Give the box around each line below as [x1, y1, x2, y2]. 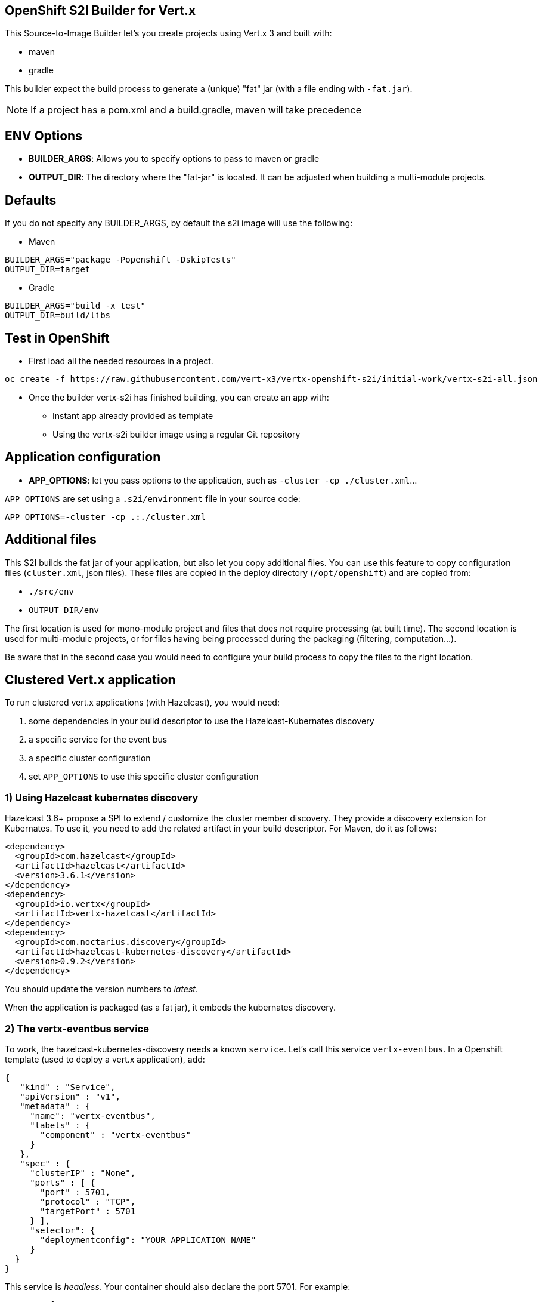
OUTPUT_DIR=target [5, 264, 91, 275]
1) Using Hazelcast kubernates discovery [5, 791, 199, 804]
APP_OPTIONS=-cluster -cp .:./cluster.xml [5, 512, 206, 522]
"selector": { [30, 1225, 95, 1235]
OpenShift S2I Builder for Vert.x [5, 3, 196, 18]
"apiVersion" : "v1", [20, 1091, 120, 1101]
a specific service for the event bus [29, 734, 168, 745]
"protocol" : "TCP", [40, 1196, 136, 1206]
